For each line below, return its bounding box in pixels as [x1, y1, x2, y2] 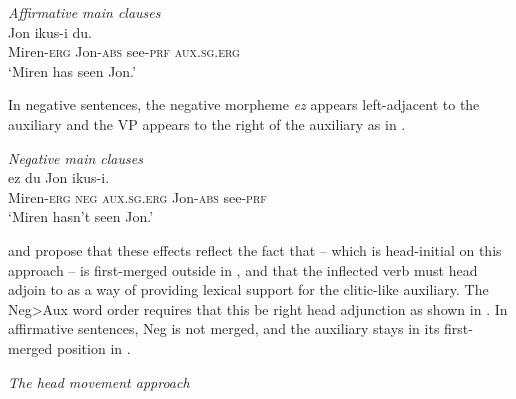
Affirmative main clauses [8, 2, 161, 22]
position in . [57, 337, 131, 358]
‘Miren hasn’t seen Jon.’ [8, 206, 154, 227]
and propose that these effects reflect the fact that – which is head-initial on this [8, 239, 502, 260]
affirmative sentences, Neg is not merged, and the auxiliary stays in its [8, 318, 440, 339]
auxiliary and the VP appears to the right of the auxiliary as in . [8, 113, 406, 134]
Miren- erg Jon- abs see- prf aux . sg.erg [8, 41, 240, 62]
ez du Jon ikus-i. [8, 167, 110, 188]
